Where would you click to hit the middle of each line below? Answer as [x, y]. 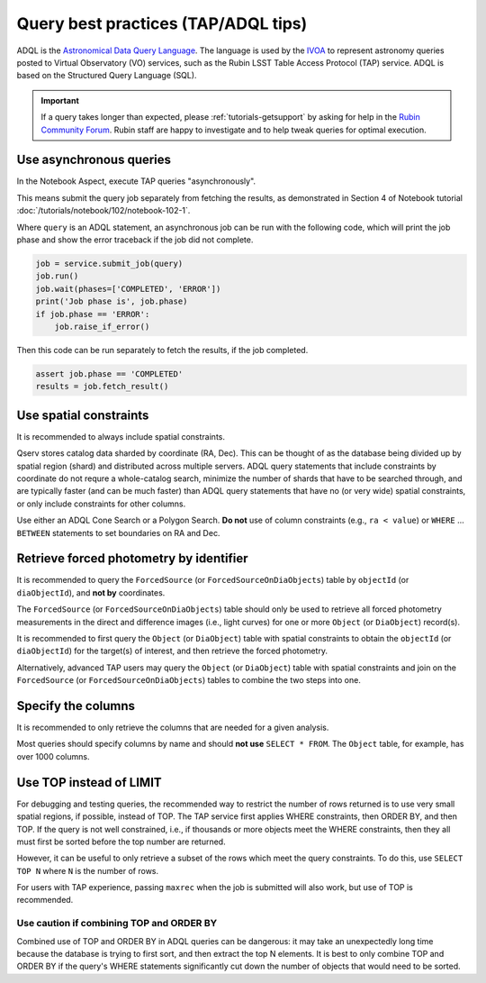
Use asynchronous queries [94, 160]
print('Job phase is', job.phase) [112, 301]
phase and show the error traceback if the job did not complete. [135, 240]
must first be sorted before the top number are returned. [121, 842]
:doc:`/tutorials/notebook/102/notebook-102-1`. [103, 211]
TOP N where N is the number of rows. [88, 870]
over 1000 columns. [53, 756]
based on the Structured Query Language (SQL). [107, 76]
